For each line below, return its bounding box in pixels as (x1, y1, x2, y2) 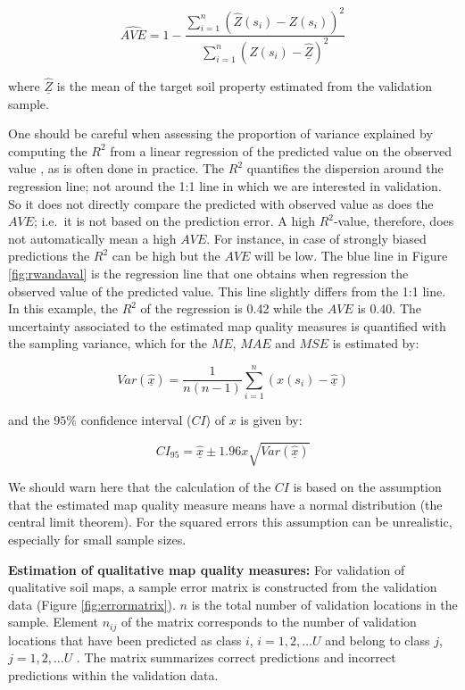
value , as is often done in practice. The (8, 159, 225, 178)
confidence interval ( (80, 411, 192, 429)
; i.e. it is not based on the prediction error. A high (34, 212, 315, 230)
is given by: (240, 411, 303, 429)
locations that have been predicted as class (8, 630, 242, 649)
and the (8, 411, 50, 429)
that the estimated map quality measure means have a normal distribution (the (8, 495, 443, 513)
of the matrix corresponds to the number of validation (120, 612, 417, 631)
